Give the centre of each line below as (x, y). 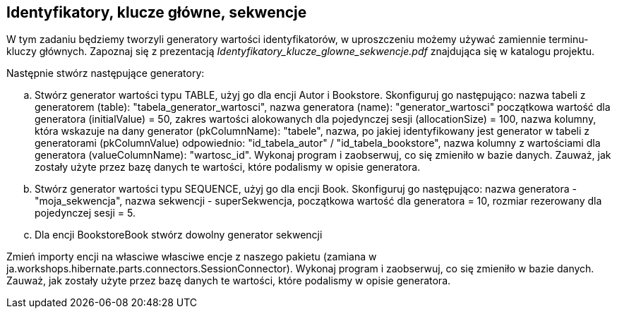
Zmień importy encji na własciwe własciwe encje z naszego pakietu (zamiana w (192, 257)
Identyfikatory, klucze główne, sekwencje (157, 12)
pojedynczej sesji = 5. (85, 213)
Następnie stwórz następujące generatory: (106, 73)
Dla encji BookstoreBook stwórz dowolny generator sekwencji (179, 235)
